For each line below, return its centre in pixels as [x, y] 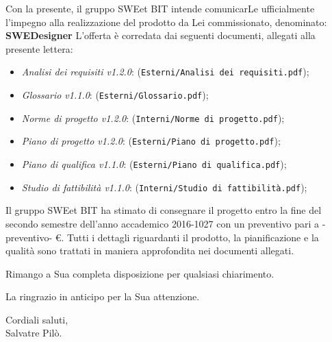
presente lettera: [39, 48]
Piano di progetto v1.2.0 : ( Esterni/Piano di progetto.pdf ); [151, 141]
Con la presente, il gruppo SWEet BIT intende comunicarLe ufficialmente [160, 8]
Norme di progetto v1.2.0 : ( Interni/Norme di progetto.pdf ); [153, 118]
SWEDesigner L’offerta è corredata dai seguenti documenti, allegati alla [161, 35]
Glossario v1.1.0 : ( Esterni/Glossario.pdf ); [115, 95]
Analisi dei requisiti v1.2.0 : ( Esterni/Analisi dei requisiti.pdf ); [165, 72]
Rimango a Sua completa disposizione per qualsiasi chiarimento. [140, 273]
